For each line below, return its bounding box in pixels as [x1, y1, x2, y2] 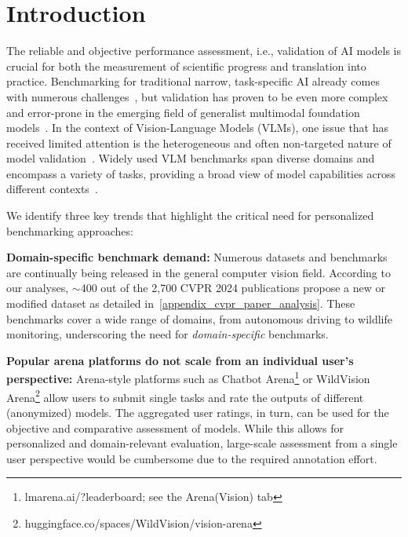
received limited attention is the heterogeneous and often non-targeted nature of [6, 134, 392, 151]
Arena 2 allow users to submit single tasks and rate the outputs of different [6, 386, 364, 405]
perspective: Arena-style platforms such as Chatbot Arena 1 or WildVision [6, 368, 370, 387]
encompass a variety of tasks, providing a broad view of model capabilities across [6, 165, 396, 181]
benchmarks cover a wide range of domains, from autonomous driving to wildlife [6, 310, 392, 327]
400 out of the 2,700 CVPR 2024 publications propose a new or [80, 279, 385, 296]
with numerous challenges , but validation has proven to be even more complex [6, 88, 388, 104]
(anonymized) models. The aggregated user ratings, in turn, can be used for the [6, 404, 389, 420]
